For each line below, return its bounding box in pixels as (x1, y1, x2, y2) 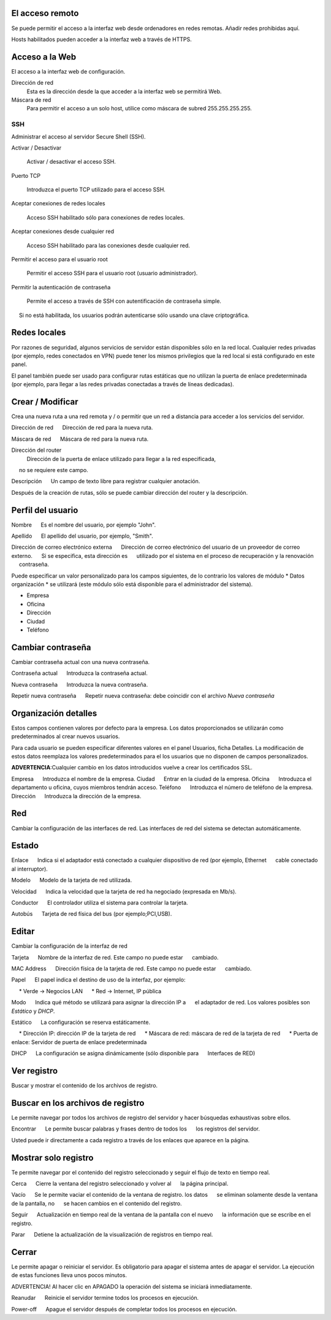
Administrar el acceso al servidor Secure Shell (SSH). (11, 132, 146, 140)
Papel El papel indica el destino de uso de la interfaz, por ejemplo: (11, 976, 186, 983)
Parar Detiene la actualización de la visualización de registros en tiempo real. (11, 1231, 213, 1238)
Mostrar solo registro (11, 1153, 94, 1163)
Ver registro (11, 1066, 58, 1076)
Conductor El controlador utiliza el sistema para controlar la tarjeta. (11, 899, 188, 906)
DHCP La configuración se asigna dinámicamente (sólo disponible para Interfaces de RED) (11, 1050, 256, 1057)
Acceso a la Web (11, 52, 77, 62)
